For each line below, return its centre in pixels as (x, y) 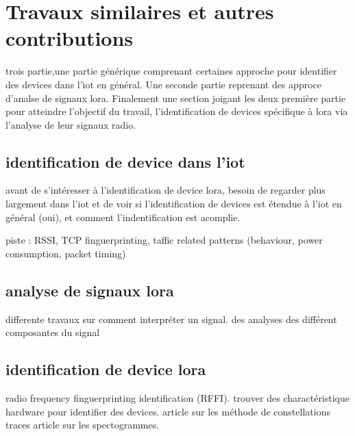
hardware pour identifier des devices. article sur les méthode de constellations (168, 411)
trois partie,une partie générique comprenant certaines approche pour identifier (171, 71)
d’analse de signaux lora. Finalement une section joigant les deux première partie (176, 98)
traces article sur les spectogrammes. (83, 425)
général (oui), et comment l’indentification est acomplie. (123, 217)
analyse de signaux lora (90, 290)
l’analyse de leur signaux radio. (71, 124)
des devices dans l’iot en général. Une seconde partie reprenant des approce (163, 84)
